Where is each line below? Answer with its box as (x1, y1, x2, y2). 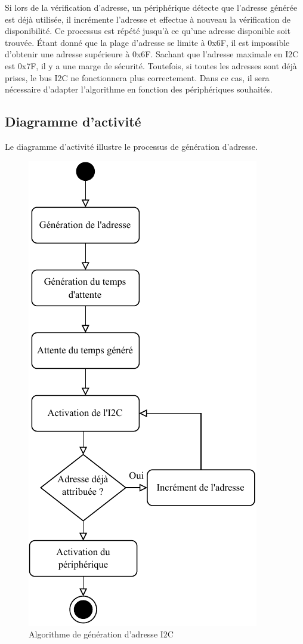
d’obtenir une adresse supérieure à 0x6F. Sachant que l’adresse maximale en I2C (5, 48, 299, 60)
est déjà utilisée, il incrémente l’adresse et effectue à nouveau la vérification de (5, 13, 291, 25)
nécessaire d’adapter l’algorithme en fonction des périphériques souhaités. (5, 83, 273, 95)
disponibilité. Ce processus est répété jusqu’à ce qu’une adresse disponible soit (5, 24, 290, 37)
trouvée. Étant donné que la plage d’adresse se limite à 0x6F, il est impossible (5, 36, 290, 48)
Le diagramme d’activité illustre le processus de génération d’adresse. (5, 140, 258, 152)
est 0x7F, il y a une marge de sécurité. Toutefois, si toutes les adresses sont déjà (5, 59, 297, 72)
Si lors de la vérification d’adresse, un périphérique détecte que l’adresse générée (5, 1, 298, 13)
